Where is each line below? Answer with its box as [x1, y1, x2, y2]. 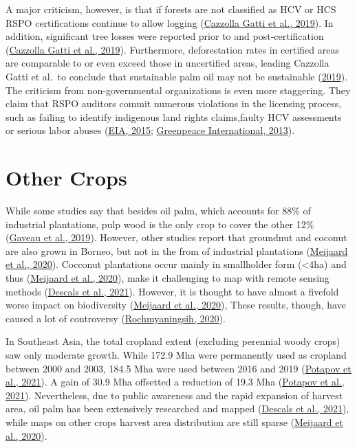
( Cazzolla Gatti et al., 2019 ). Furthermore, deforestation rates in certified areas [6, 42, 339, 56]
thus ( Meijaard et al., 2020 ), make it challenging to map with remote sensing [6, 271, 329, 285]
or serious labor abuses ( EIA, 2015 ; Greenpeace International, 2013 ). [6, 123, 295, 137]
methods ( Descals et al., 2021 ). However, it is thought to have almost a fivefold [6, 284, 339, 298]
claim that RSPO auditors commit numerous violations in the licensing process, [6, 96, 342, 111]
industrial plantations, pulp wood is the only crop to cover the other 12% [6, 216, 314, 231]
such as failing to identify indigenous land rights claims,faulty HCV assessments [6, 109, 342, 124]
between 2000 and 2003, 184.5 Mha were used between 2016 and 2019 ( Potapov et [6, 361, 351, 375]
